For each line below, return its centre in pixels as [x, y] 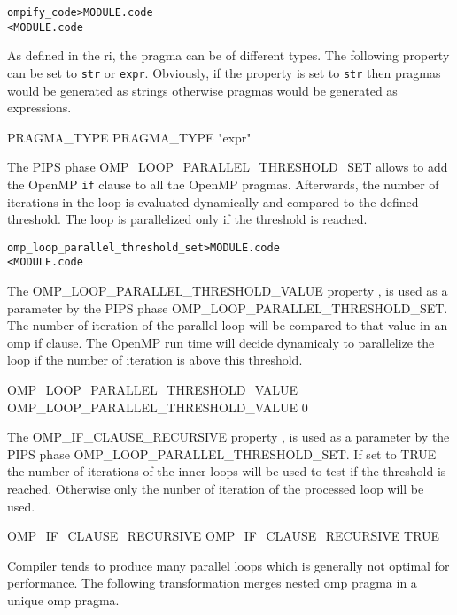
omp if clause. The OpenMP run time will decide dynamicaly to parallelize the [221, 342]
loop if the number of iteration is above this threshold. [155, 360]
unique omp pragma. [63, 600]
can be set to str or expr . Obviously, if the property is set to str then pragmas [224, 72]
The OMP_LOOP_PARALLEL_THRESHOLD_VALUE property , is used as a [228, 291]
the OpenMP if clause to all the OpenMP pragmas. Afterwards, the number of [223, 184]
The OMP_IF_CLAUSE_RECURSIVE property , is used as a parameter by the [228, 437]
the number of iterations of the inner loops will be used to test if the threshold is [227, 471]
